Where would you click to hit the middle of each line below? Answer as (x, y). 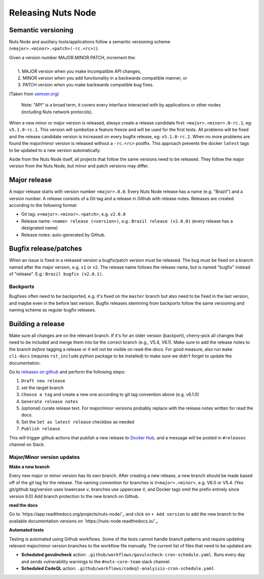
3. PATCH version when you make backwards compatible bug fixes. (86, 85)
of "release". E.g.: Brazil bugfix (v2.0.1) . (56, 274)
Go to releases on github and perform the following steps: (67, 372)
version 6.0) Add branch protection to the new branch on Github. (74, 496)
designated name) (40, 228)
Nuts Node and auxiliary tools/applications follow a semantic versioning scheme (90, 42)
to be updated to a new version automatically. (55, 150)
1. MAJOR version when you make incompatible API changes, (79, 71)
